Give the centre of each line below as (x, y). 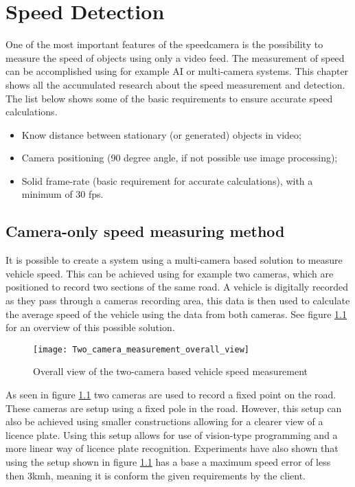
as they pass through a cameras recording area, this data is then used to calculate (178, 301)
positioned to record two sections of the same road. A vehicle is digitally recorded (177, 287)
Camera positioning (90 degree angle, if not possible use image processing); (180, 158)
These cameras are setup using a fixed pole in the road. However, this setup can (174, 408)
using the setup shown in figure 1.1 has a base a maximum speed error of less (168, 462)
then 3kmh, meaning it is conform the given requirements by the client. (156, 475)
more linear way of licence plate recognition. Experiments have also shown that (172, 448)
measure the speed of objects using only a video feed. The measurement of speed (175, 57)
